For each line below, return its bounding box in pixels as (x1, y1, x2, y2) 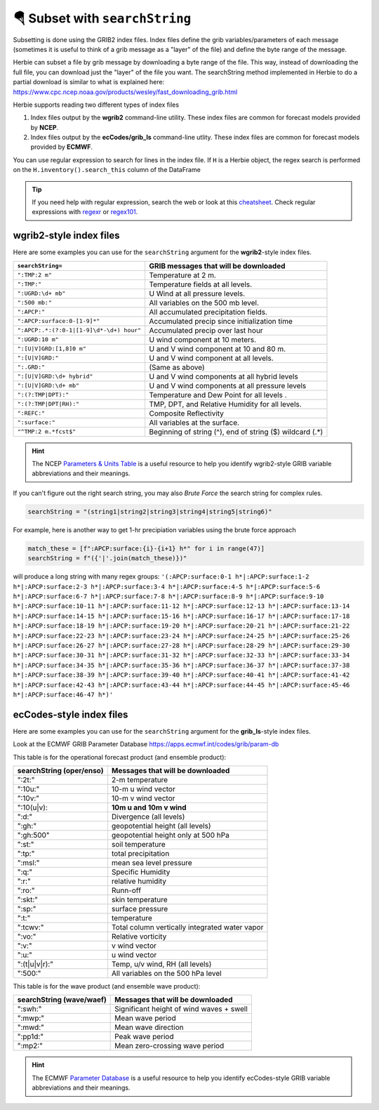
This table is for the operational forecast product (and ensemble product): (13, 753, 227, 761)
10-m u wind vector (111, 784, 175, 793)
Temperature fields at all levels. (148, 279, 253, 289)
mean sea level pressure (111, 857, 192, 867)
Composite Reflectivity (148, 408, 225, 418)
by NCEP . (30, 123, 59, 131)
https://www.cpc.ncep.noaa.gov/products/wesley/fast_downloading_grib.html (13, 88, 238, 96)
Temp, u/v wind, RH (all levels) (111, 959, 212, 969)
